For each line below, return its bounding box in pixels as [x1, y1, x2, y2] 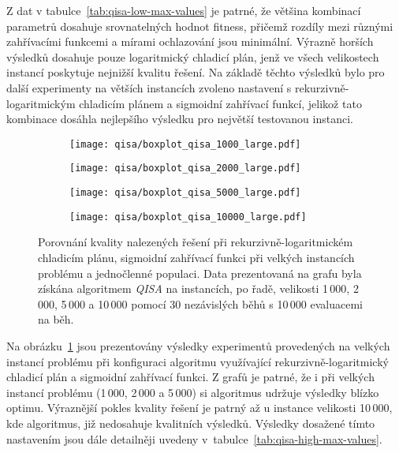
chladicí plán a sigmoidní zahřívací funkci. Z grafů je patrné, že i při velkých [6, 369, 375, 385]
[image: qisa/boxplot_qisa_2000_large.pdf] [69, 163, 301, 174]
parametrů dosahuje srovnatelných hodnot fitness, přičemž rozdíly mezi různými [6, 17, 393, 34]
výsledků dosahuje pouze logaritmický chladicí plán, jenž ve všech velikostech [6, 48, 379, 65]
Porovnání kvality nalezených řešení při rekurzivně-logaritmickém [38, 234, 353, 250]
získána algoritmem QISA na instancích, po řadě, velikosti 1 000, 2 [38, 280, 359, 297]
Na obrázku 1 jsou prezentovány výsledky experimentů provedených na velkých [6, 337, 390, 354]
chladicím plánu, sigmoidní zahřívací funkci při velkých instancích [38, 249, 355, 265]
